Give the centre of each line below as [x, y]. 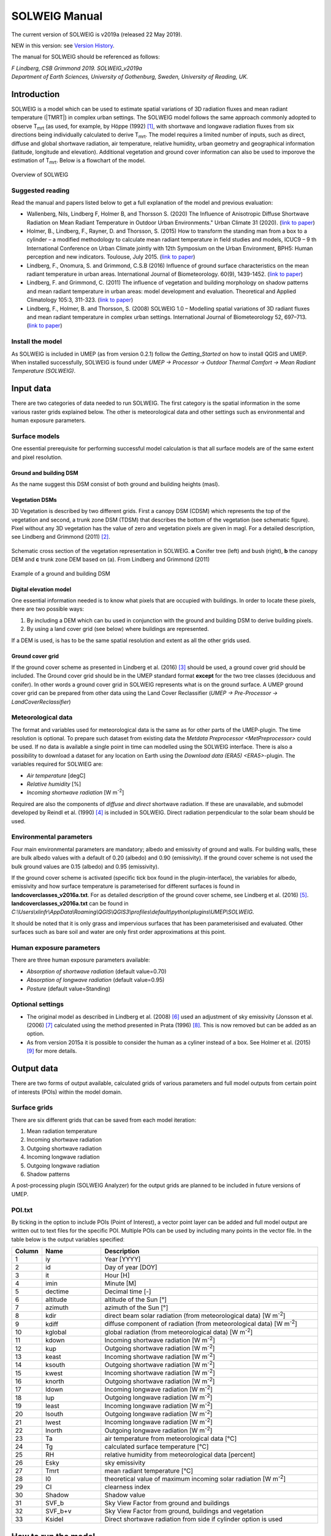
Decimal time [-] [128, 1291]
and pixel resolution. [37, 457]
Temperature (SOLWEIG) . [44, 371]
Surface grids [32, 1108]
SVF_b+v [58, 1511]
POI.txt [22, 1210]
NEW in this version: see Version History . [63, 45]
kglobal [56, 1332]
